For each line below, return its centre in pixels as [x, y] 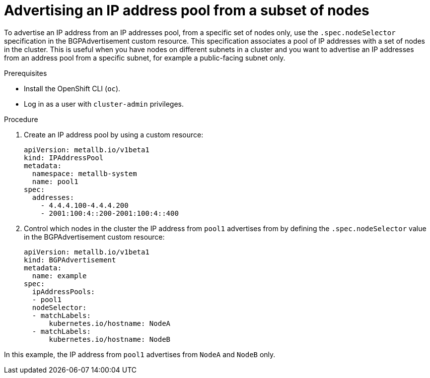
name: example [59, 276]
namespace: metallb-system [84, 173]
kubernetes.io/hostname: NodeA [110, 323]
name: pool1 [55, 181]
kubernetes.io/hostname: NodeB [110, 339]
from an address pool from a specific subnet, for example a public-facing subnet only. [145, 58]
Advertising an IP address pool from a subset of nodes [187, 10]
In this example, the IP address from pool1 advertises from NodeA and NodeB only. [140, 354]
